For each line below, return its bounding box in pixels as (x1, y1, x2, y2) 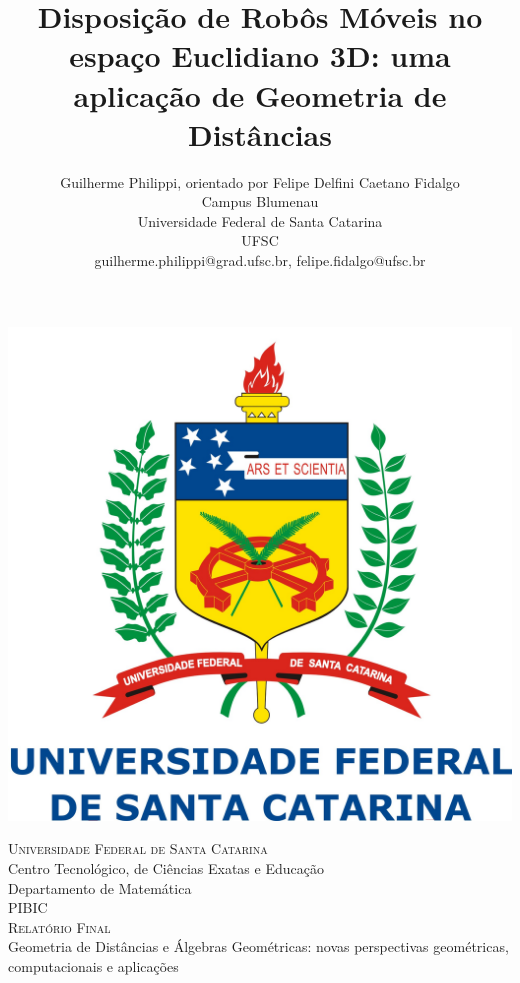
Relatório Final (8, 916, 111, 937)
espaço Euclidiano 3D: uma (69, 35, 451, 76)
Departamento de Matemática (8, 877, 192, 898)
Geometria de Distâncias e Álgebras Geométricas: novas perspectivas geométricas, (8, 936, 509, 957)
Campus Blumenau (201, 191, 319, 212)
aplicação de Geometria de (73, 74, 447, 115)
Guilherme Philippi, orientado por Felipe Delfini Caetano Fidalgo (60, 171, 460, 192)
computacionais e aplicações (8, 955, 179, 976)
